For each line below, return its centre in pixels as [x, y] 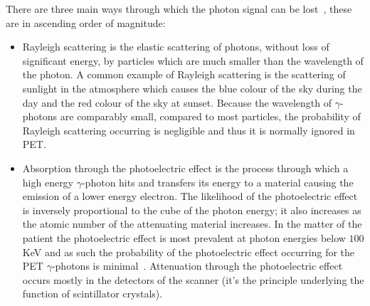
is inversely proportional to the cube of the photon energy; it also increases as [192, 210]
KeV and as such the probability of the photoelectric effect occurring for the [189, 252]
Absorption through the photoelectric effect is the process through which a [185, 168]
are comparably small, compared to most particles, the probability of [210, 116]
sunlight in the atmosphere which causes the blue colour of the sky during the [192, 88]
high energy [48, 182]
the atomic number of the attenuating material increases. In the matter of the [192, 224]
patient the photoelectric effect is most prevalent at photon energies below [184, 237]
